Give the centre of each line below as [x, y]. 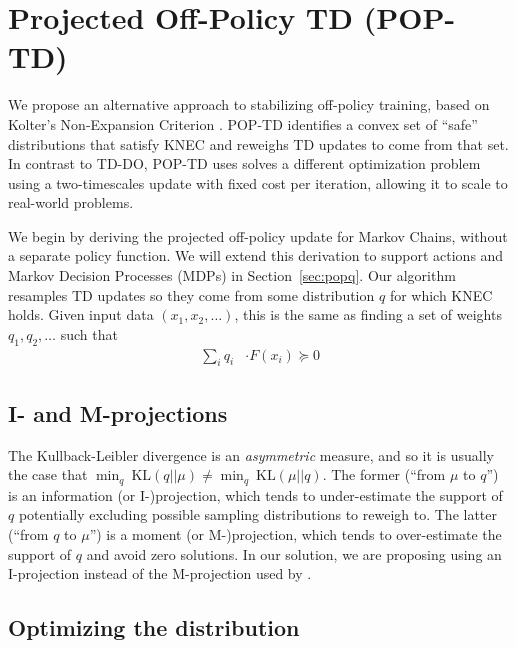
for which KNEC [441, 294]
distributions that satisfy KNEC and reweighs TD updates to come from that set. [258, 143]
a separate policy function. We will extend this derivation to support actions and [256, 255]
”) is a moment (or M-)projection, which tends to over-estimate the [295, 533]
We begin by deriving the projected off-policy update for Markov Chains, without [258, 235]
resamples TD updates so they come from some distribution [191, 294]
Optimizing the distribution [154, 627]
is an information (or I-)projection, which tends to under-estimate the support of [255, 494]
